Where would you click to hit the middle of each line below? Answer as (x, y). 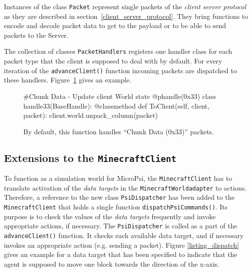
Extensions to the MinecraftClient (90, 157)
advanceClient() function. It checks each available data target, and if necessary (124, 235)
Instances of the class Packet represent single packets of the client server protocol (125, 6)
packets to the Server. (36, 35)
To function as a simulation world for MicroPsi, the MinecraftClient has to (118, 178)
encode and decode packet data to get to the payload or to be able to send (115, 25)
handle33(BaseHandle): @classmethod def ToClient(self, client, (117, 105)
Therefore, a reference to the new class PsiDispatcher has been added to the (119, 197)
